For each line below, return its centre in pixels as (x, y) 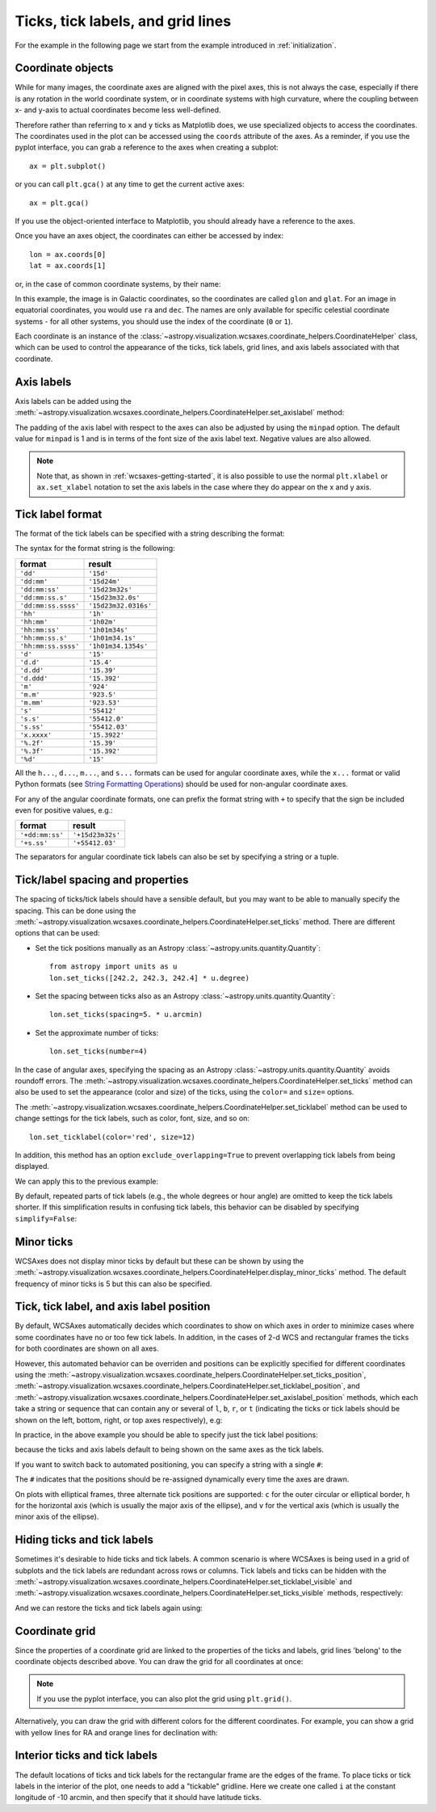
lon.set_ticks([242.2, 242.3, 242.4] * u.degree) (150, 978)
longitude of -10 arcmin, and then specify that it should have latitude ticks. (138, 1797)
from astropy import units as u (113, 967)
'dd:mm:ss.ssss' (50, 605)
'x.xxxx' (36, 735)
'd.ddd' (34, 678)
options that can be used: (57, 933)
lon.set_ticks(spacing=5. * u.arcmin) (126, 1015)
